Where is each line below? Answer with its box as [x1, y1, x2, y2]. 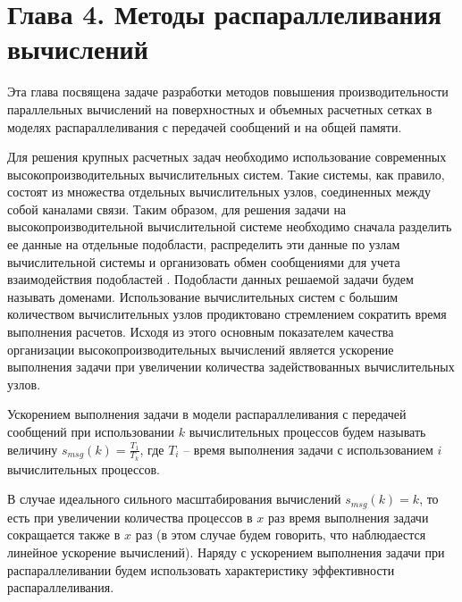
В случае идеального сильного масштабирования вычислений [7, 489, 341, 508]
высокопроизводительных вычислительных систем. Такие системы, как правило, [7, 164, 445, 183]
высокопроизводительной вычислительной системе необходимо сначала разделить [7, 217, 452, 236]
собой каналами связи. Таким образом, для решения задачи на [7, 199, 347, 218]
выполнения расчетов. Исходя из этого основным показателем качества [7, 322, 394, 341]
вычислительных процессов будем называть [189, 422, 426, 440]
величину [7, 439, 58, 458]
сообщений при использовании [7, 422, 175, 440]
